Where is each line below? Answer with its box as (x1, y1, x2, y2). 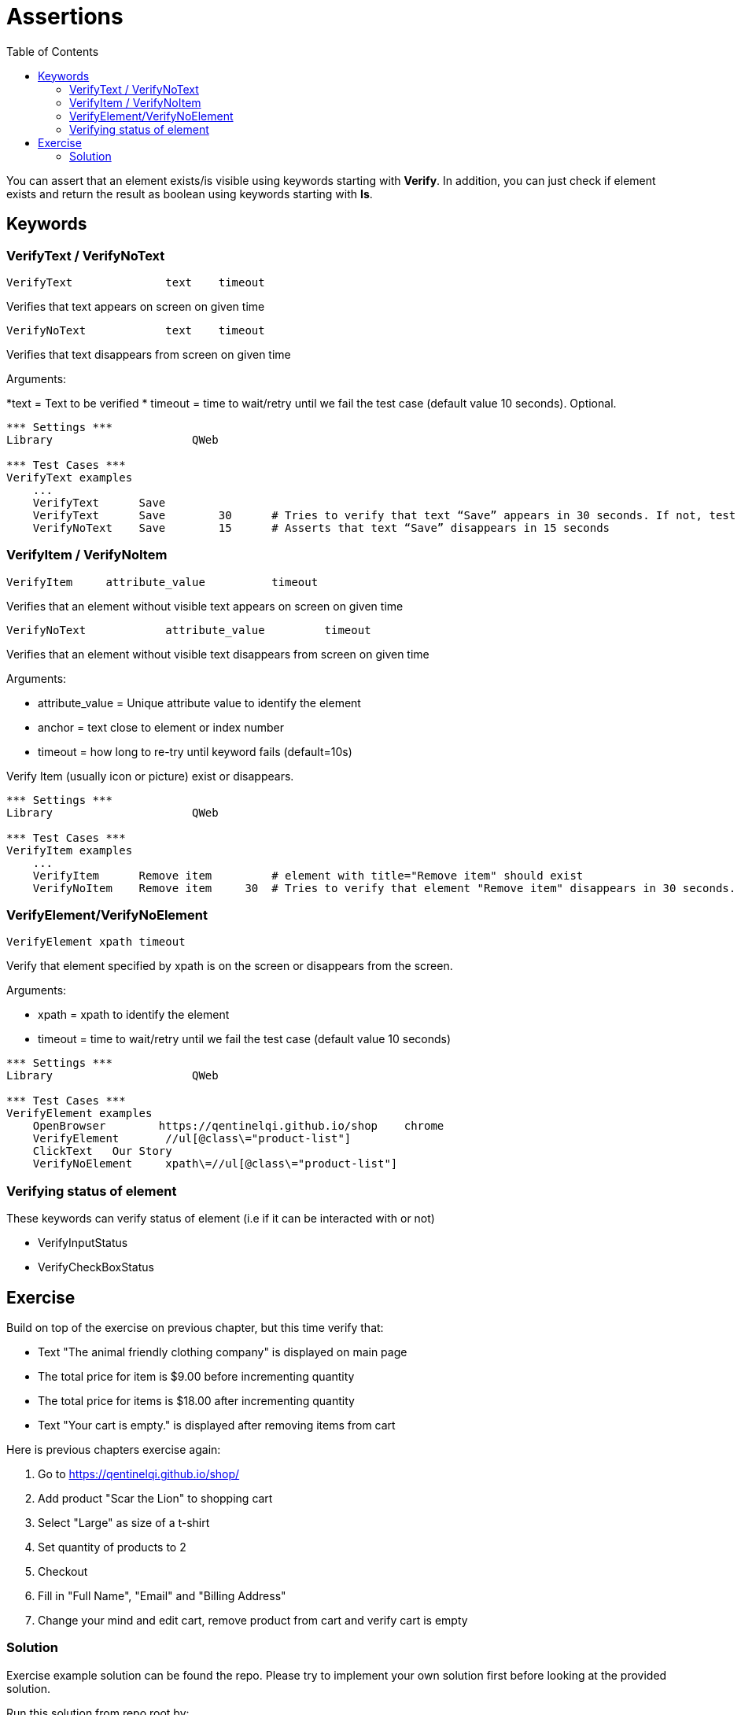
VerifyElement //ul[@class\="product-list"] (32, 1132, 352, 1145)
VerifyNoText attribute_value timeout (6, 623, 371, 636)
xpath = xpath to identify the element (38, 1008, 230, 1022)
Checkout (38, 1565, 88, 1579)
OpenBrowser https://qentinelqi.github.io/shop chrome (32, 1119, 444, 1133)
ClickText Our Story (32, 1145, 172, 1158)
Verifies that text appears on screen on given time (6, 299, 265, 313)
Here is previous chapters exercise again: (6, 1443, 221, 1457)
